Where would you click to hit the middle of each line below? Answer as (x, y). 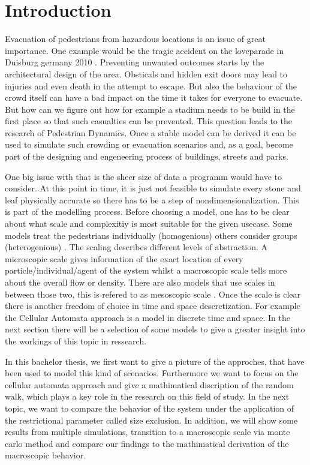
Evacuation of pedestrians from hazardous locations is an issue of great (135, 39)
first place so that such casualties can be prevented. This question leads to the (148, 121)
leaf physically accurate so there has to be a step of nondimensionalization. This (152, 199)
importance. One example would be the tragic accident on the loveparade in (145, 50)
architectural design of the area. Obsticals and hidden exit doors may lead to (146, 73)
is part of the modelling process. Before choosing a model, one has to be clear (147, 211)
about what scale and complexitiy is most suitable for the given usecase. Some (149, 223)
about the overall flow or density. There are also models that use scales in (140, 282)
